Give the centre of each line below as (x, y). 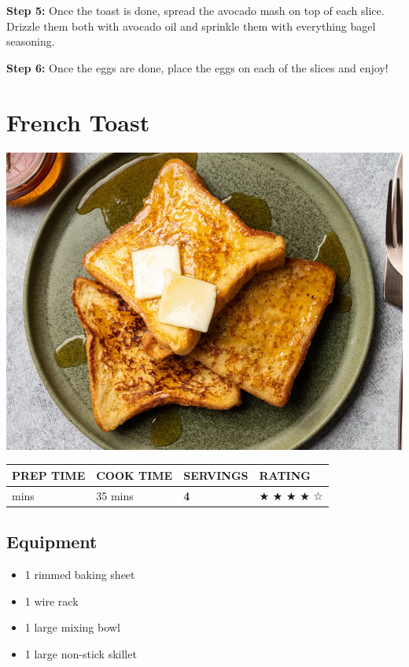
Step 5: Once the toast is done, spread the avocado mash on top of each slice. (195, 10)
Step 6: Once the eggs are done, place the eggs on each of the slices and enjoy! (197, 67)
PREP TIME (49, 475)
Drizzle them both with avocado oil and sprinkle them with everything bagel (191, 26)
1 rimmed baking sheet (80, 575)
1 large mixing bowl (72, 627)
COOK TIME (134, 475)
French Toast (78, 122)
